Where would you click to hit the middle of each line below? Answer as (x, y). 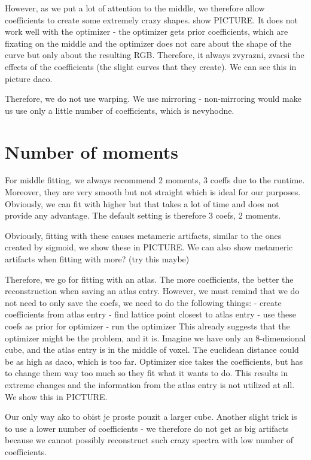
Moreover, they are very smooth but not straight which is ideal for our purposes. (153, 192)
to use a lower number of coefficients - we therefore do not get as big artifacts (147, 428)
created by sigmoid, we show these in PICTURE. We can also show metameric (149, 247)
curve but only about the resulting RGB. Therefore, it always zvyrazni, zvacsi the (155, 55)
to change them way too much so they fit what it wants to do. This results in (147, 373)
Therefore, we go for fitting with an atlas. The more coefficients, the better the (149, 279)
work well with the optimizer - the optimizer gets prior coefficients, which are (147, 31)
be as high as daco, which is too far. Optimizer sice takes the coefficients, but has (154, 361)
